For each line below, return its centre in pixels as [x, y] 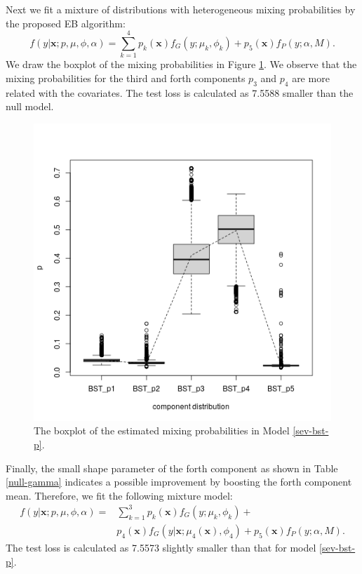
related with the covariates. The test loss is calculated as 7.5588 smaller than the [180, 92]
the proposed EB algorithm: [66, 23]
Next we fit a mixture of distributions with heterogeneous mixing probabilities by [181, 9]
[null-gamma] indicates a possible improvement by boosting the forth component [179, 482]
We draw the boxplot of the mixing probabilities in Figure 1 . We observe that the [181, 64]
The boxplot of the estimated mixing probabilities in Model [162, 430]
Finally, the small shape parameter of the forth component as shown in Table [172, 468]
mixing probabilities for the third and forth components [126, 78]
